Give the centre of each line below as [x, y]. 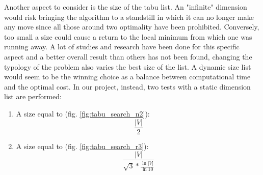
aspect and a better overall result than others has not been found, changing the [128, 56]
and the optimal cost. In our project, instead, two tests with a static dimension [127, 86]
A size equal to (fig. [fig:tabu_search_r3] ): [82, 146]
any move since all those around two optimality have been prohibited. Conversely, [132, 27]
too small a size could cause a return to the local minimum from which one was [128, 36]
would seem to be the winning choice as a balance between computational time [127, 77]
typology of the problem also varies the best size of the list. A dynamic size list [128, 66]
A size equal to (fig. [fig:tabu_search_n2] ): [83, 113]
